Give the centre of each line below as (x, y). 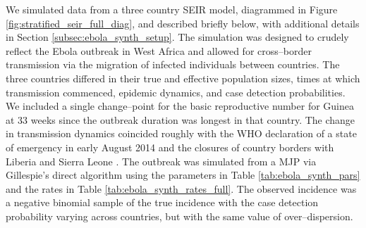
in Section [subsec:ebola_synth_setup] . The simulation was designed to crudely (177, 37)
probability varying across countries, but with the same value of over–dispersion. (179, 216)
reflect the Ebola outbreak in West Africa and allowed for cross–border (159, 50)
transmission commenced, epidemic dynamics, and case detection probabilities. (176, 92)
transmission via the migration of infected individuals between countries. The (173, 64)
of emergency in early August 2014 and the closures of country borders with (170, 147)
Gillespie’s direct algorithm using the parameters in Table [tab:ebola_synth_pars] (183, 175)
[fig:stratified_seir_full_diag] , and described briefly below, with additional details (183, 23)
